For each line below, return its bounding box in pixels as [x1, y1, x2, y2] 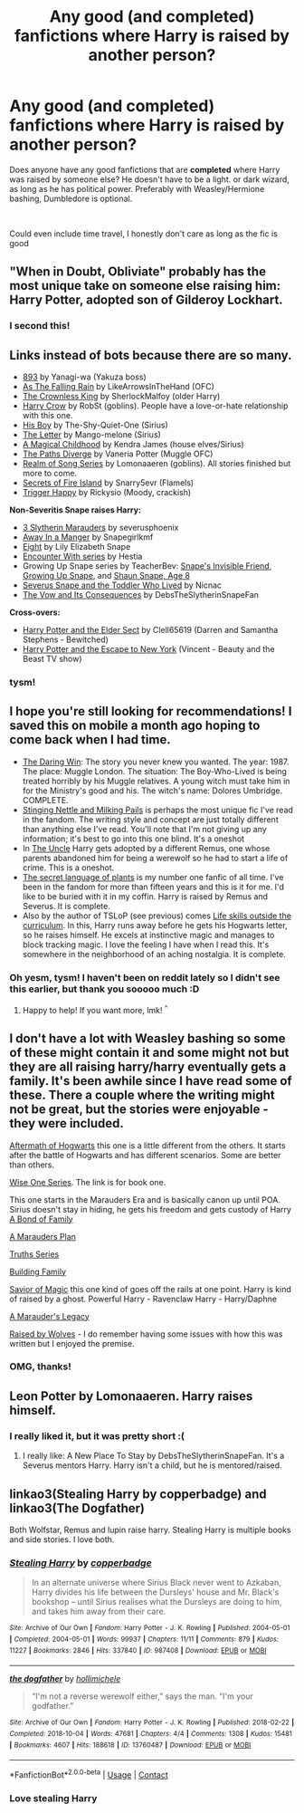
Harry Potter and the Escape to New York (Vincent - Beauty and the [22, 644, 275, 655]
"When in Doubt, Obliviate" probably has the [9, 264, 267, 280]
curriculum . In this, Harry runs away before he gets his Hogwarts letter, [22, 919, 288, 930]
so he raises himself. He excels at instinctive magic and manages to [22, 929, 275, 940]
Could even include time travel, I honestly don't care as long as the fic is [9, 228, 278, 239]
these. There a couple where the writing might [9, 1088, 275, 1103]
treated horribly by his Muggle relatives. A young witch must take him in [22, 775, 290, 786]
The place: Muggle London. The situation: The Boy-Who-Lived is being [22, 765, 287, 776]
